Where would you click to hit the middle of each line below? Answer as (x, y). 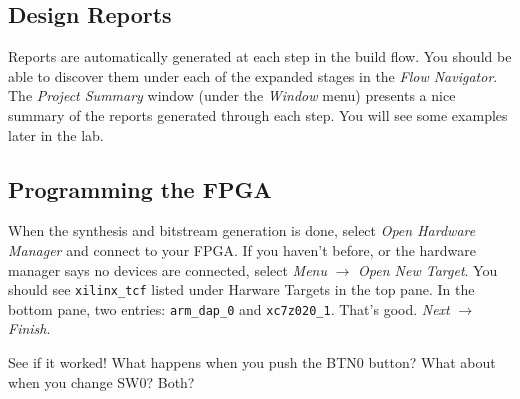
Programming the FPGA (140, 188)
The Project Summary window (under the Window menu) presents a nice (232, 95)
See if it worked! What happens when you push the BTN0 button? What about (252, 362)
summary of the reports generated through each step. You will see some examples (258, 114)
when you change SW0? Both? (101, 381)
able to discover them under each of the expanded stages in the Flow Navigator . (253, 75)
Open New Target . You (428, 269)
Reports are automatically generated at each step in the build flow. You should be (260, 56)
